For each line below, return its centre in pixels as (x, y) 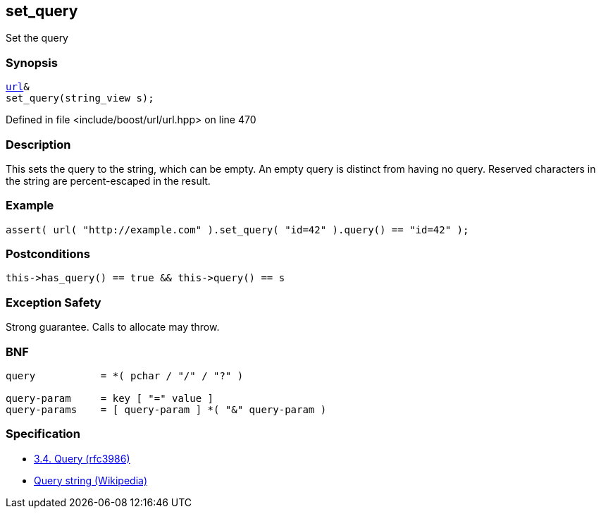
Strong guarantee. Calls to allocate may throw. (113, 327)
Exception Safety (54, 302)
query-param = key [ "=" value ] (110, 398)
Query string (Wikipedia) (91, 480)
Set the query (37, 38)
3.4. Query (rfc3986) (82, 458)
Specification (43, 434)
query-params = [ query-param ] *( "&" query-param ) (166, 409)
